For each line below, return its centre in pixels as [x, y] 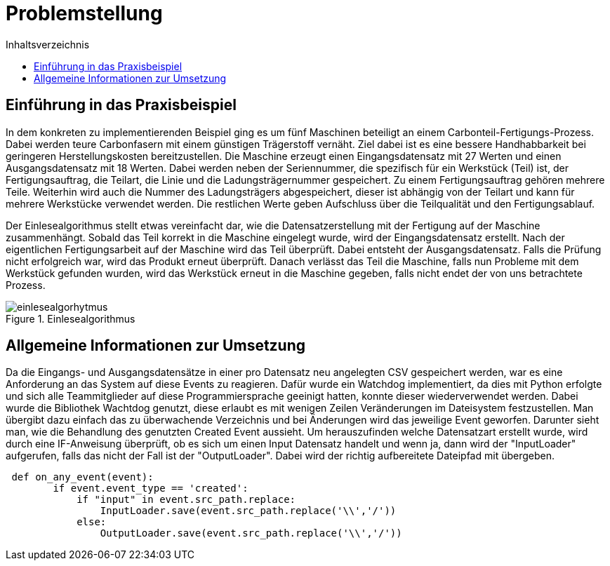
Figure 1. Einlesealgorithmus [71, 318]
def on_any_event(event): [82, 477]
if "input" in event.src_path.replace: [186, 500]
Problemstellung [84, 13]
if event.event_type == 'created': [151, 488]
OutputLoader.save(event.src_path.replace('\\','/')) [251, 533]
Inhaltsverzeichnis [48, 44]
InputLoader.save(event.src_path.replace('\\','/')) [248, 511]
